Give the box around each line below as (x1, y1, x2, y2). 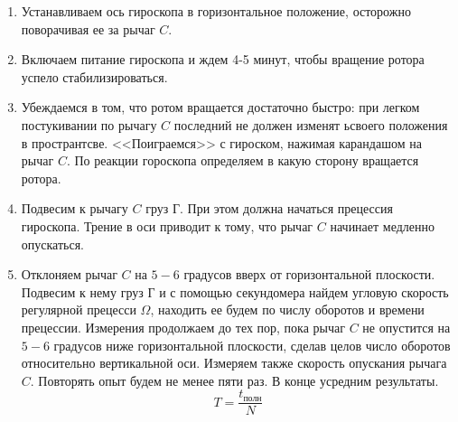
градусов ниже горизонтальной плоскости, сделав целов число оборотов (53, 335, 451, 354)
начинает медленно (330, 216, 435, 235)
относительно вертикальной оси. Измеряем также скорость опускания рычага (21, 353, 447, 372)
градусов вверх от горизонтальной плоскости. (183, 265, 435, 284)
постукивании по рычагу (21, 115, 157, 134)
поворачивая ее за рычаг (21, 19, 155, 38)
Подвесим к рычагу (21, 199, 128, 218)
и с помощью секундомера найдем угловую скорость (159, 282, 449, 301)
